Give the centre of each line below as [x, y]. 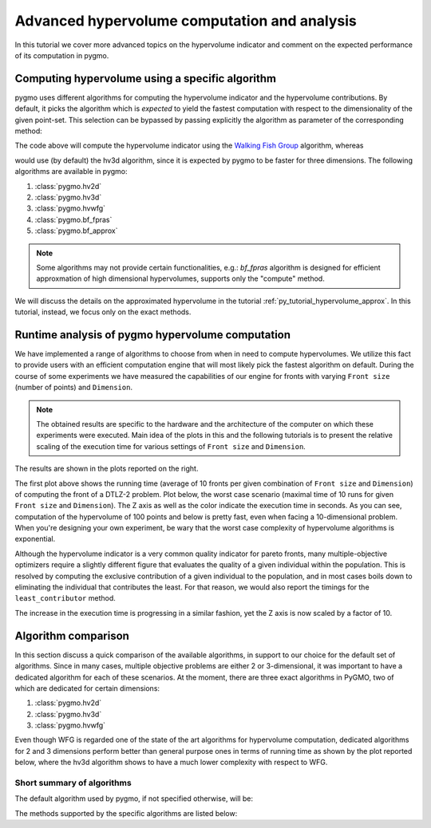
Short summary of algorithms [73, 783]
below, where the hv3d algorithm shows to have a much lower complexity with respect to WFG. [171, 763]
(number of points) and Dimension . [74, 388]
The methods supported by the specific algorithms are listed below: [126, 813]
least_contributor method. [65, 598]
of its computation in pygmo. [62, 55]
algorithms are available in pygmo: [71, 172]
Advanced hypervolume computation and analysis [186, 21]
